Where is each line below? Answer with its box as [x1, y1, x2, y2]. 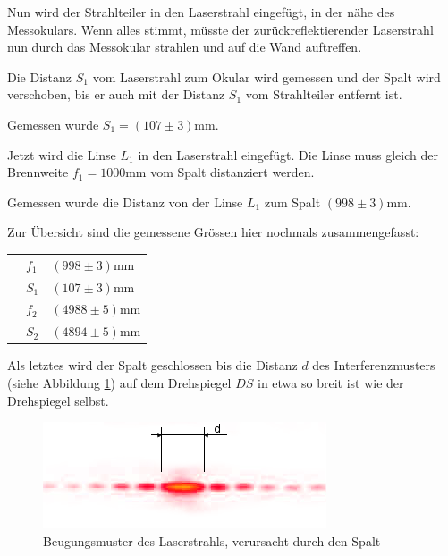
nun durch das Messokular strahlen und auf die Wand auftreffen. [7, 38, 362, 56]
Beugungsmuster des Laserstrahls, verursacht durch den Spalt [43, 531, 381, 550]
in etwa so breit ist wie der [257, 373, 404, 392]
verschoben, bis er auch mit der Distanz [7, 85, 225, 104]
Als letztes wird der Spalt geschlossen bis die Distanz [7, 356, 298, 375]
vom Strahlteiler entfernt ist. [245, 85, 402, 104]
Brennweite [7, 163, 69, 181]
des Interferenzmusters [312, 356, 435, 375]
